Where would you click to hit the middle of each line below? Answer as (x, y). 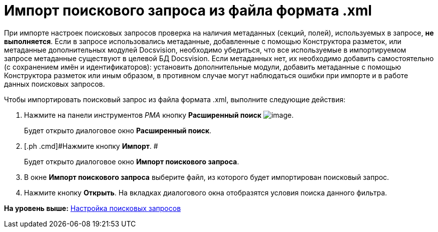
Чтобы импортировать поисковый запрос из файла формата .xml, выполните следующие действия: (175, 99)
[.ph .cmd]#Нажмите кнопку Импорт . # (91, 146)
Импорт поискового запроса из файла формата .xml (188, 11)
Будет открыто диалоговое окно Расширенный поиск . (118, 130)
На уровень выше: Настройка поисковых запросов (93, 208)
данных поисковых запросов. (55, 84)
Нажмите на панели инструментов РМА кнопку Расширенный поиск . (159, 115)
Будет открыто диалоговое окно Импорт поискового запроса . (132, 161)
